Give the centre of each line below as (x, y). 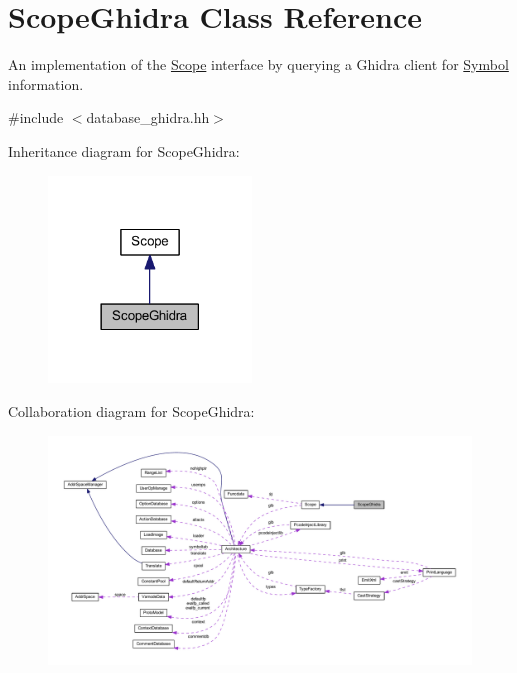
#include (36, 117)
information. (46, 83)
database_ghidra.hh (148, 117)
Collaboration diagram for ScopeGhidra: (131, 410)
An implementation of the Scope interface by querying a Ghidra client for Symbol (258, 64)
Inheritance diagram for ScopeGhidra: (124, 150)
